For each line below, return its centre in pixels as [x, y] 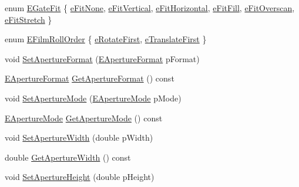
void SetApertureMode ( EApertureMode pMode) [93, 98]
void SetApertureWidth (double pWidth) [79, 137]
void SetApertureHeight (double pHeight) [80, 177]
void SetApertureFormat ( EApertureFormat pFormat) [102, 58]
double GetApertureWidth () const [68, 157]
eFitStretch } [28, 19]
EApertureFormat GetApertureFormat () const [90, 78]
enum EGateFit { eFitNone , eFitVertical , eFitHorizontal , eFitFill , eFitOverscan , [150, 8]
